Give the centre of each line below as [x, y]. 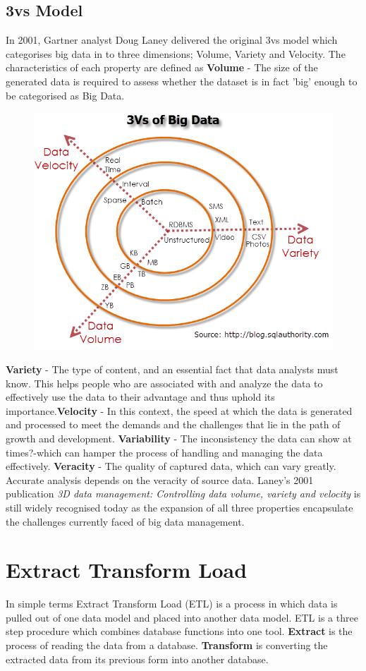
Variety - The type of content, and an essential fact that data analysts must [172, 369]
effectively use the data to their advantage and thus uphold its [140, 397]
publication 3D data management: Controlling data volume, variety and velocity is [183, 494]
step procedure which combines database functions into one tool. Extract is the [179, 631]
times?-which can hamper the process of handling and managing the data [164, 452]
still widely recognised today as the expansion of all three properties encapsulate [179, 507]
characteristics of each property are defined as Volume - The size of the [162, 67]
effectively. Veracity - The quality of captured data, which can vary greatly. [171, 466]
